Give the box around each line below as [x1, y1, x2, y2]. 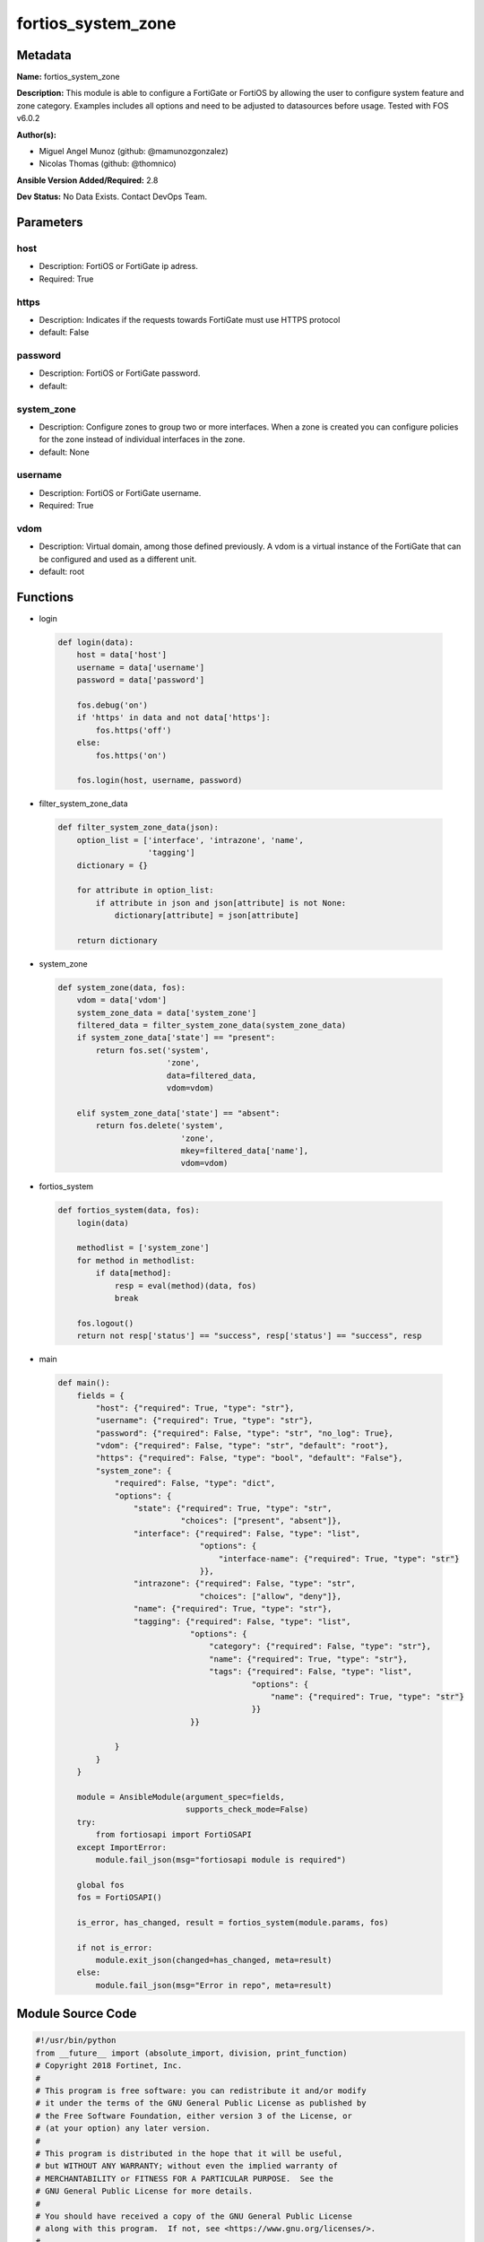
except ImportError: [76, 1842, 168, 1852]
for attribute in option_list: [76, 885, 214, 896]
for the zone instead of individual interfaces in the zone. [39, 434, 246, 445]
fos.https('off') [95, 725, 172, 735]
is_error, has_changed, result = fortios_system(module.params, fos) [76, 1917, 389, 1927]
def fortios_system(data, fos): [57, 1205, 201, 1215]
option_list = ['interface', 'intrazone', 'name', [76, 835, 304, 845]
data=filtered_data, [166, 1070, 257, 1081]
